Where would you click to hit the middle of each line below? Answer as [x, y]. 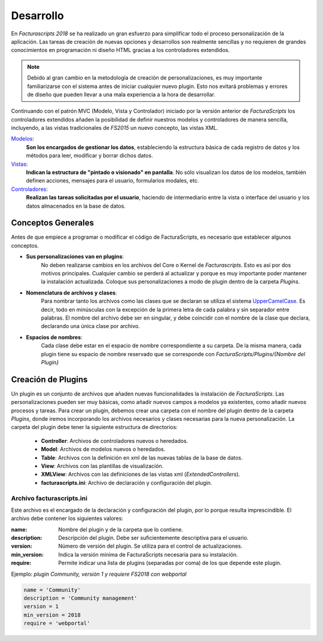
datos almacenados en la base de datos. [76, 206]
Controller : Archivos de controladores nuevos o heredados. [115, 441]
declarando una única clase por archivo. [91, 326]
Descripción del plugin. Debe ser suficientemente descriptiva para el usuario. [153, 538]
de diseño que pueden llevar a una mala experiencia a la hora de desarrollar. [121, 94]
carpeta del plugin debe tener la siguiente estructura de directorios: [94, 427]
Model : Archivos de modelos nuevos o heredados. [103, 449]
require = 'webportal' [57, 623]
